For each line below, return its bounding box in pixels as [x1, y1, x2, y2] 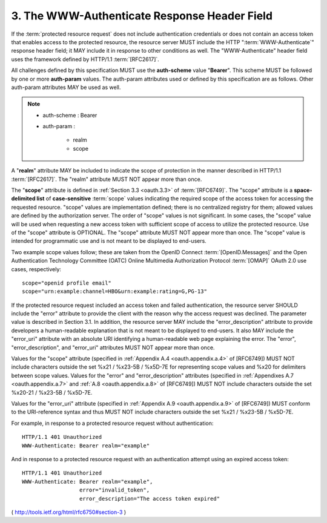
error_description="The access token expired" [79, 495, 220, 502]
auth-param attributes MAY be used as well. [11, 84, 121, 91]
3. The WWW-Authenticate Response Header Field [11, 9, 272, 22]
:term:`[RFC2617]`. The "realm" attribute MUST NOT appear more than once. [11, 176, 202, 183]
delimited [11, 195, 36, 202]
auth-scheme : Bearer [42, 111, 97, 119]
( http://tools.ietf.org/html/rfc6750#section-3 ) [11, 508, 127, 516]
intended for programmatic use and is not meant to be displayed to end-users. [11, 237, 207, 245]
